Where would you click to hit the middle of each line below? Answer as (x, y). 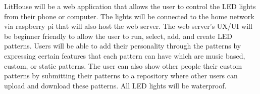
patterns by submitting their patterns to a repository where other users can (121, 76)
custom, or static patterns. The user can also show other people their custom (123, 65)
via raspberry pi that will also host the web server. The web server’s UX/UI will (128, 26)
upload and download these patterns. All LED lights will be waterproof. (115, 85)
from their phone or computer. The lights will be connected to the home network (129, 16)
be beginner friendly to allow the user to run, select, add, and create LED (118, 36)
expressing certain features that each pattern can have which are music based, (125, 55)
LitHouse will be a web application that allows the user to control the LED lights (130, 6)
